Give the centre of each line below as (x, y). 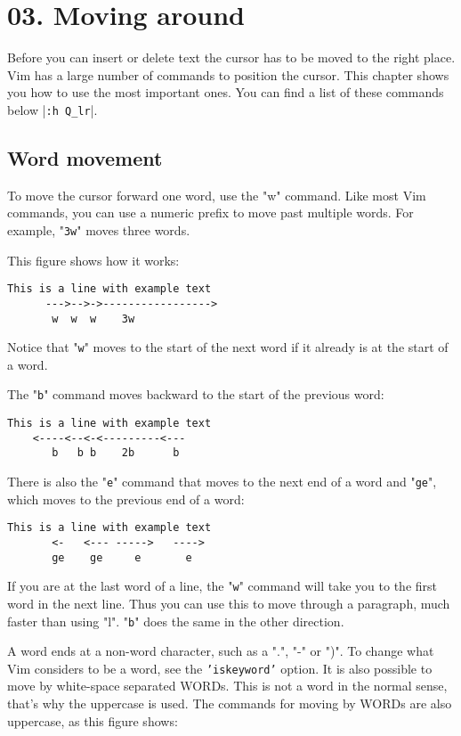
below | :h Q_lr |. (53, 109)
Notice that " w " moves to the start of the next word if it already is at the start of (228, 347)
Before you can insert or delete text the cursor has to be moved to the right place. (231, 57)
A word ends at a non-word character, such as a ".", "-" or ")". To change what (221, 651)
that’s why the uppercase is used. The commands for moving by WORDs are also (230, 703)
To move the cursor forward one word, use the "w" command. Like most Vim (217, 195)
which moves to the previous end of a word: (126, 499)
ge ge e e (122, 557)
